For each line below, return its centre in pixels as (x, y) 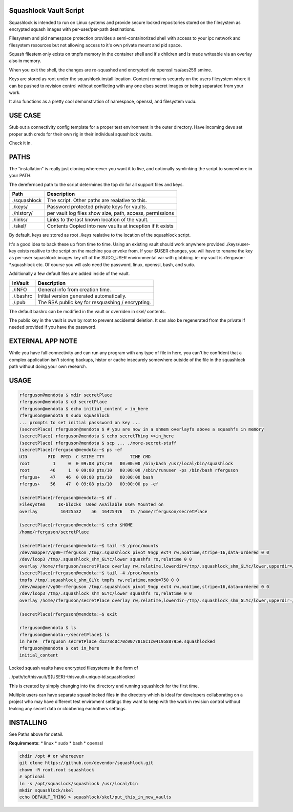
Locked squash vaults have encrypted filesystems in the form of (74, 668)
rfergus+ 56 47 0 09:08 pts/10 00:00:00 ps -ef (89, 484)
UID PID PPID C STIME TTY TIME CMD (85, 457)
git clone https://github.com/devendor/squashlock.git (86, 763)
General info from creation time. (74, 290)
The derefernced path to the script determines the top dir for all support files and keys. (96, 184)
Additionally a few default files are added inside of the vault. (70, 273)
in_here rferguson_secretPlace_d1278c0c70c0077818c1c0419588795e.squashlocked (117, 642)
